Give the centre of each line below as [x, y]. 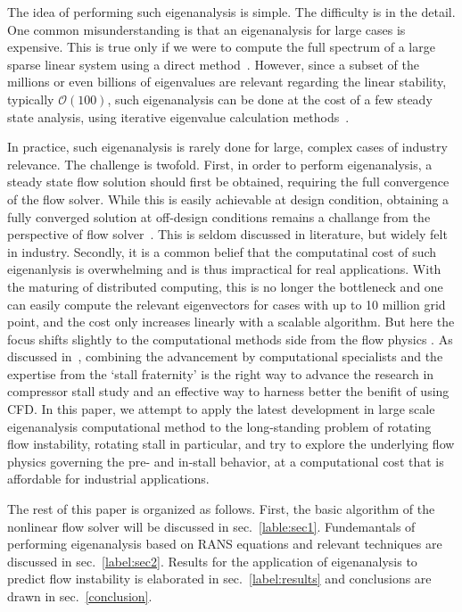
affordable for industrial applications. [108, 479]
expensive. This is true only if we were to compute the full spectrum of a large [221, 47]
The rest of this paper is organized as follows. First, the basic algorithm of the [221, 509]
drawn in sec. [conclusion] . [80, 596]
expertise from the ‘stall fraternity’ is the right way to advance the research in [221, 373]
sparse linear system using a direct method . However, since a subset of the [213, 64]
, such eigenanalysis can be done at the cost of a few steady [270, 99]
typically [31, 99]
